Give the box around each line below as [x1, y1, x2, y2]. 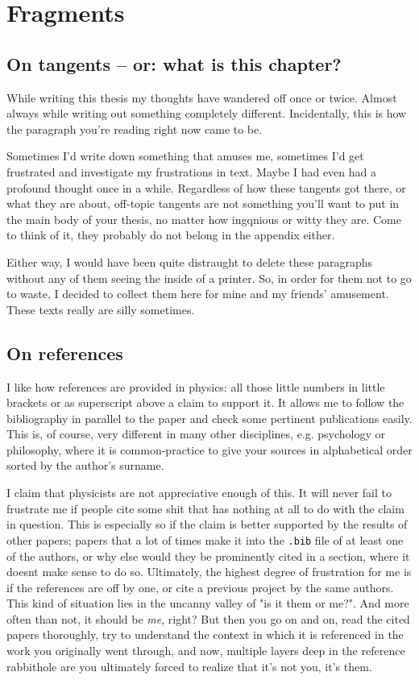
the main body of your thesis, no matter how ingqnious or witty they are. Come [6, 210, 401, 227]
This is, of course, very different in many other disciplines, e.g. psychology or [6, 425, 386, 442]
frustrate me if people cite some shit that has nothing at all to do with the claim [6, 500, 404, 516]
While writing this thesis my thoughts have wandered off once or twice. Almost [6, 89, 397, 106]
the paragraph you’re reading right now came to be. [6, 120, 263, 137]
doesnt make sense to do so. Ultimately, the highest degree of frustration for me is [6, 563, 412, 580]
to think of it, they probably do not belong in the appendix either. [6, 226, 335, 243]
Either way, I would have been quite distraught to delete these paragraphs [6, 253, 373, 270]
